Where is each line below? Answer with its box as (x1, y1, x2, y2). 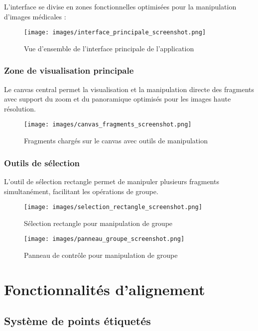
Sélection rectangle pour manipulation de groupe (24, 218, 173, 228)
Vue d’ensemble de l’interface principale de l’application (24, 43, 194, 53)
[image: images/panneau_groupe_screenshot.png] (24, 235, 185, 243)
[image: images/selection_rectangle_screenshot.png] (24, 204, 202, 211)
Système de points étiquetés (4, 313, 151, 329)
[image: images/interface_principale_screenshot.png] (24, 29, 206, 36)
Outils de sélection (4, 156, 80, 169)
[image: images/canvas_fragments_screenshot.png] (24, 121, 192, 128)
